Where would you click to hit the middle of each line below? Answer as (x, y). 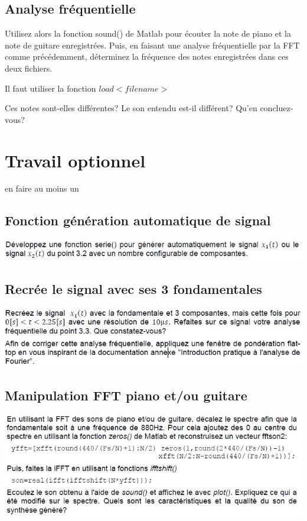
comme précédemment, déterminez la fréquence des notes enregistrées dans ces (147, 56)
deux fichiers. (29, 68)
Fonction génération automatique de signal (138, 220)
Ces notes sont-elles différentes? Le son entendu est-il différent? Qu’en (131, 108)
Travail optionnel (75, 160)
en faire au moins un (42, 188)
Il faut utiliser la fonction (50, 88)
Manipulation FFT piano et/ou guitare (126, 395)
